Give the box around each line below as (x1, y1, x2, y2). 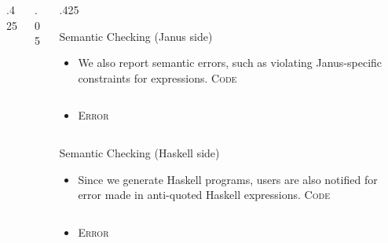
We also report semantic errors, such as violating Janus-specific (78, 54, 383, 71)
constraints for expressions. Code (78, 69, 237, 86)
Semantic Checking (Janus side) (59, 28, 213, 44)
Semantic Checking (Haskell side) (59, 144, 220, 160)
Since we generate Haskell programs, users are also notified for (78, 171, 378, 187)
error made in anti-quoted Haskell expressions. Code (78, 186, 330, 203)
